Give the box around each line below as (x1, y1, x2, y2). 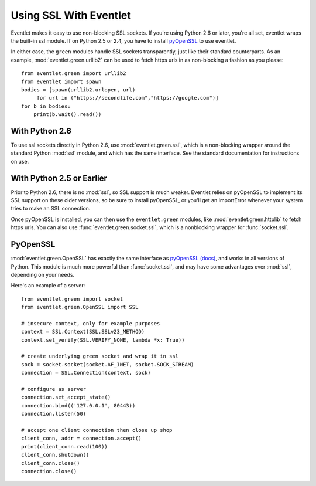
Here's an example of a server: (11, 282, 85, 289)
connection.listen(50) (21, 410, 87, 417)
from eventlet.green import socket (21, 295, 123, 302)
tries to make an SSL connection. (11, 205, 91, 212)
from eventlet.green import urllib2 (21, 70, 126, 77)
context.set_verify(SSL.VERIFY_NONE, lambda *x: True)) (21, 337, 185, 343)
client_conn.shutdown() (21, 451, 90, 458)
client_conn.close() (21, 460, 80, 466)
